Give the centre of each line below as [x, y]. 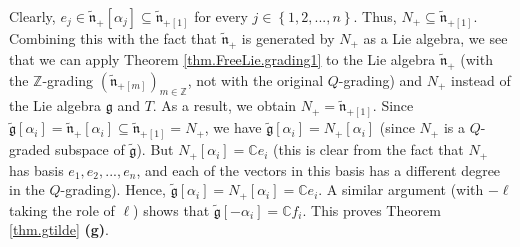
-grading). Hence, [113, 189]
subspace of [89, 149]
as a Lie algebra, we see [435, 38]
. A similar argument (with [401, 189]
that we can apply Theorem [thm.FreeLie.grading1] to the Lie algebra [222, 58]
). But [155, 149]
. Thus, [375, 16]
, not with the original [255, 79]
